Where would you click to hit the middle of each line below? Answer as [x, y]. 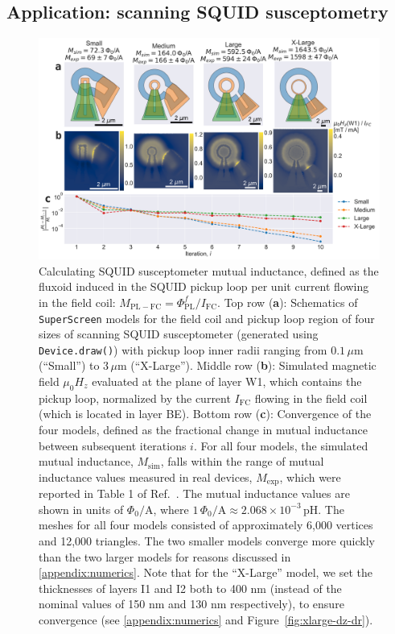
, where [171, 509]
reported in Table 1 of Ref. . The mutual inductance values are [194, 493]
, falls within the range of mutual [242, 461]
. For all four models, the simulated [281, 445]
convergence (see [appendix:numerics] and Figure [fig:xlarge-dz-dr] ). [206, 619]
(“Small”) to [69, 365]
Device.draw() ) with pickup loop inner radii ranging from [183, 349]
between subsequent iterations [113, 445]
